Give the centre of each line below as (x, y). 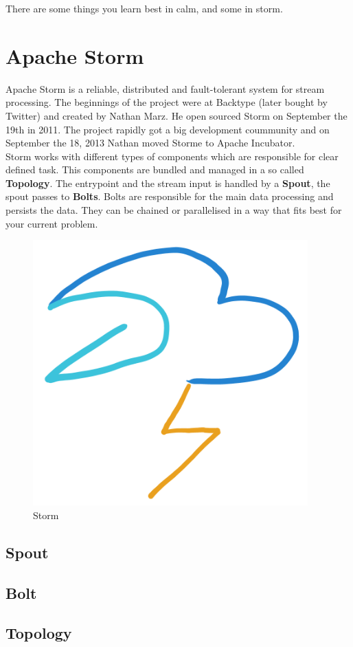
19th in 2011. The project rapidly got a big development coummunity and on (168, 129)
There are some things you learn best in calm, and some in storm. (144, 8)
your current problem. (52, 223)
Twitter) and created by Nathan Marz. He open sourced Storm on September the (176, 115)
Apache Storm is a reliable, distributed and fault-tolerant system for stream (165, 88)
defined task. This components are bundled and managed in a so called (155, 169)
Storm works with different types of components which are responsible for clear (172, 156)
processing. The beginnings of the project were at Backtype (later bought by (167, 102)
